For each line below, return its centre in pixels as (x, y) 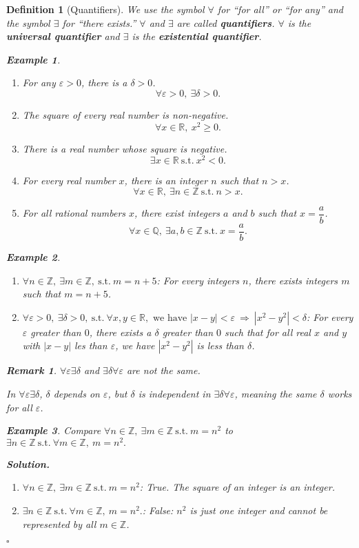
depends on (76, 393)
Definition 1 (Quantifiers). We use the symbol (105, 9)
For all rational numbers (74, 213)
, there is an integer (166, 180)
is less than (220, 345)
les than (91, 345)
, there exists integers (293, 280)
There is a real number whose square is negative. (125, 148)
